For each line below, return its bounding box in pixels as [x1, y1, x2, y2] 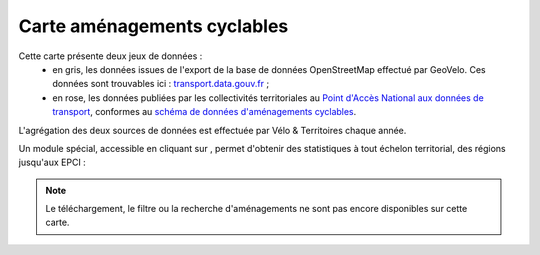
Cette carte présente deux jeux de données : [18, 50, 203, 62]
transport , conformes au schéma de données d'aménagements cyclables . [52, 106, 357, 118]
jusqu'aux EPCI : [18, 156, 87, 169]
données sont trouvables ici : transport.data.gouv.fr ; [52, 78, 270, 90]
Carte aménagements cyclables [18, 15, 289, 37]
